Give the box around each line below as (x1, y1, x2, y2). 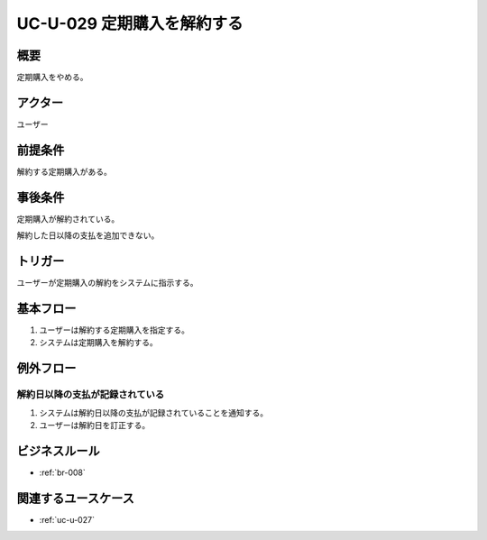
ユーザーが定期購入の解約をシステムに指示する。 (16, 278, 198, 288)
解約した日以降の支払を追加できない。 (16, 230, 160, 241)
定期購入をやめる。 (16, 72, 88, 83)
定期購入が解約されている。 (16, 213, 120, 224)
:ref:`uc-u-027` (39, 514, 95, 525)
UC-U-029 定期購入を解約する (16, 14, 243, 33)
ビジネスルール (16, 443, 100, 459)
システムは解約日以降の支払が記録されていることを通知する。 (39, 407, 269, 418)
